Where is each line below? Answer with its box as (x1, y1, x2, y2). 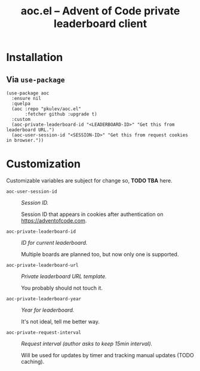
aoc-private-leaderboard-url (6, 262, 79, 268)
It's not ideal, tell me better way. (21, 318, 100, 325)
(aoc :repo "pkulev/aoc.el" (11, 106, 82, 112)
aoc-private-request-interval (6, 329, 82, 336)
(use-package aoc (6, 90, 50, 96)
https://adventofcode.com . (21, 217, 87, 224)
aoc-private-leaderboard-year (6, 296, 82, 302)
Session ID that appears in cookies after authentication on (21, 211, 164, 218)
